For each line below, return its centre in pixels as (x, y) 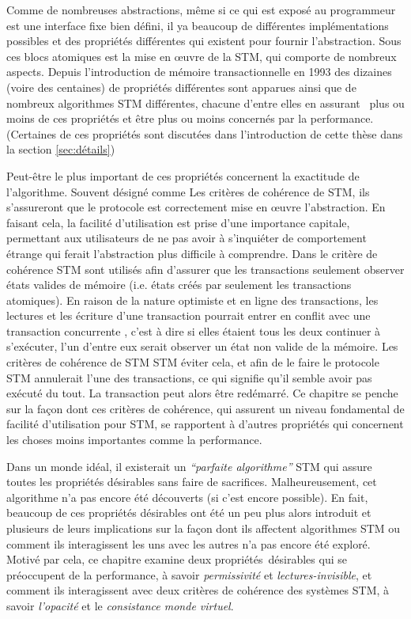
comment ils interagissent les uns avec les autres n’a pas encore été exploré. (189, 543)
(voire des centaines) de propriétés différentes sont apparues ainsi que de (181, 87)
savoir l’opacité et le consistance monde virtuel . (120, 605)
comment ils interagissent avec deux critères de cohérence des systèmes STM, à (198, 590)
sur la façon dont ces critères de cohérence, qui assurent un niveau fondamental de (205, 408)
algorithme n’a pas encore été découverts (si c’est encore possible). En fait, (187, 497)
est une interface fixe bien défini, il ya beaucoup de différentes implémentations (198, 25)
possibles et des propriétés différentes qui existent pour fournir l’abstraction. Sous (204, 41)
